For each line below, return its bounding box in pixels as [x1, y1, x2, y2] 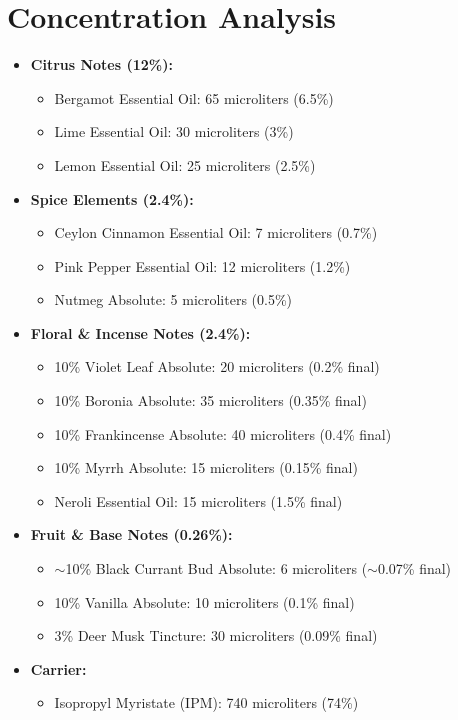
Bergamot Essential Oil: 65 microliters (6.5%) [54, 87, 334, 108]
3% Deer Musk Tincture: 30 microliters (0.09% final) [54, 625, 378, 646]
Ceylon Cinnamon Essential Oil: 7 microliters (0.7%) [54, 222, 378, 243]
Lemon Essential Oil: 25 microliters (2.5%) [54, 154, 316, 175]
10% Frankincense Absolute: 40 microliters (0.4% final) [54, 423, 392, 444]
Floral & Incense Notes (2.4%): [30, 322, 251, 343]
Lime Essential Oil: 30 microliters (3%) [54, 121, 294, 142]
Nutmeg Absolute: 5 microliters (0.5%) [54, 289, 293, 310]
